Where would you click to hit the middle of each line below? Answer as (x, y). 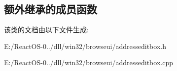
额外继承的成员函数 (51, 9)
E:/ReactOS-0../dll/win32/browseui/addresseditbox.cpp (88, 62)
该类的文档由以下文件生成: (46, 30)
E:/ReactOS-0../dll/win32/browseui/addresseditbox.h (85, 46)
